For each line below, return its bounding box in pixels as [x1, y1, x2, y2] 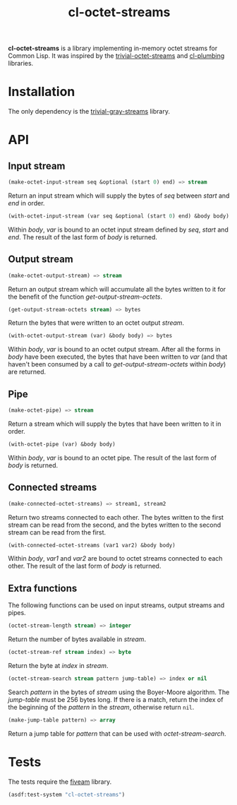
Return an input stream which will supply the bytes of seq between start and [8, 191, 230, 200]
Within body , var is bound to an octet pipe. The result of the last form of [8, 453, 217, 462]
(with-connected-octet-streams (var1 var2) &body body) [8, 542, 176, 549]
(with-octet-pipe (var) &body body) [8, 441, 116, 448]
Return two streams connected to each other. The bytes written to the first [8, 513, 224, 521]
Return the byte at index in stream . [8, 662, 109, 669]
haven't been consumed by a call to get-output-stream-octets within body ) [8, 360, 226, 369]
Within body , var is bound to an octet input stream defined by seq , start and [8, 225, 229, 234]
